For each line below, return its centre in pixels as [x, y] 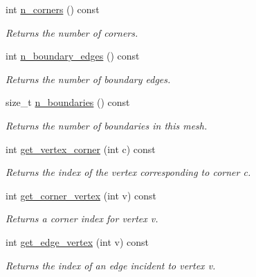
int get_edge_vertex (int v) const [77, 241]
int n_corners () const [53, 9]
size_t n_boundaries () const [68, 102]
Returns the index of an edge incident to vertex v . [111, 265]
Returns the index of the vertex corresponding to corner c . [128, 172]
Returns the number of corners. [72, 32]
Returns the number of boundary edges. [88, 79]
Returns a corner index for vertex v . [82, 218]
